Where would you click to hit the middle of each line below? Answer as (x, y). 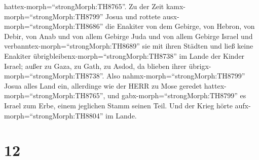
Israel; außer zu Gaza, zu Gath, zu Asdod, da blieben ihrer (95, 66)
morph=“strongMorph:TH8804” (54, 115)
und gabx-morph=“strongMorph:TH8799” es (177, 95)
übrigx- (200, 66)
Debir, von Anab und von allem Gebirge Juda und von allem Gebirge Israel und (128, 36)
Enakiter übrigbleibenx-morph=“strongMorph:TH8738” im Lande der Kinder (124, 55)
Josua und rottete (133, 16)
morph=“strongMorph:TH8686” (54, 26)
